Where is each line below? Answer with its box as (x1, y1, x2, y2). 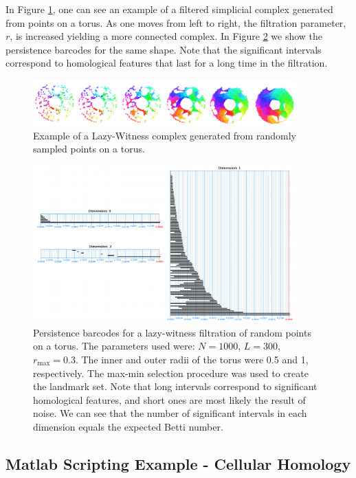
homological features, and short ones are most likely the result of (33, 392, 306, 407)
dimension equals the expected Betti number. (33, 419, 223, 433)
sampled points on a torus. (33, 141, 145, 156)
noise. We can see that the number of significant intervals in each (33, 406, 307, 420)
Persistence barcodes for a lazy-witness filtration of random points (33, 325, 311, 339)
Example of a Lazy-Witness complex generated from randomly (33, 128, 296, 142)
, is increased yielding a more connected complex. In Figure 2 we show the (10, 29, 323, 43)
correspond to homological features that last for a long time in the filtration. (5, 56, 328, 70)
